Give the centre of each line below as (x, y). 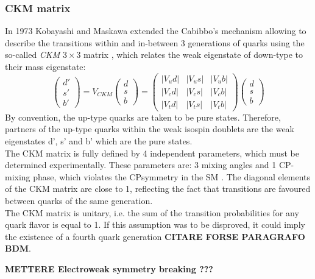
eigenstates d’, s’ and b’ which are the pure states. (99, 140)
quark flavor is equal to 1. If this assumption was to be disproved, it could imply (155, 224)
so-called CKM (33, 55)
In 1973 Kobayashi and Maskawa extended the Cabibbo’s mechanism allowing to (156, 31)
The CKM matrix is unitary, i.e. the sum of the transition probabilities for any (152, 212)
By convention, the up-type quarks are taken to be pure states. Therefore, (143, 117)
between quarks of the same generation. (79, 200)
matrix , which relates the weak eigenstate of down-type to (193, 55)
